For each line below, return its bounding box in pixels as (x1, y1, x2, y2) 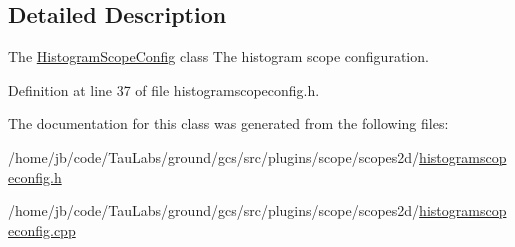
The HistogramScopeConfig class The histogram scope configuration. (8, 46, 429, 67)
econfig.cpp (8, 219, 76, 240)
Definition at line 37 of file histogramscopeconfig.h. (8, 79, 320, 100)
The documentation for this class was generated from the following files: (8, 113, 449, 134)
